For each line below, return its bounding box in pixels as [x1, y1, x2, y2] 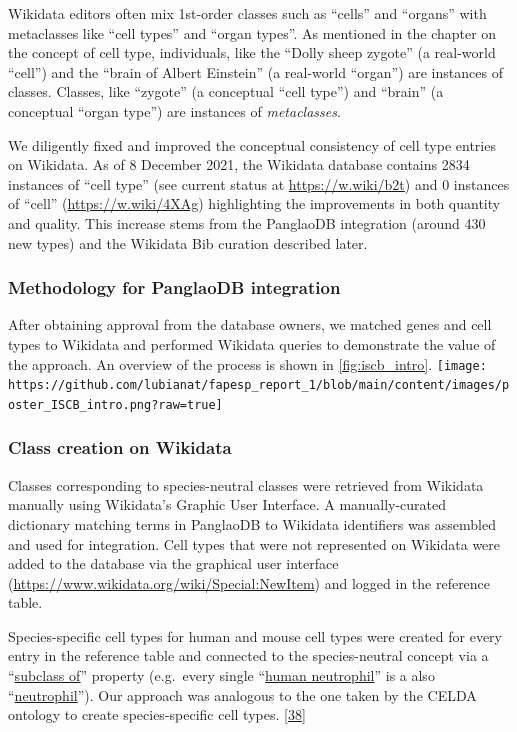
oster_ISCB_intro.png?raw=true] [8, 397, 223, 412]
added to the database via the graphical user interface [8, 553, 339, 574]
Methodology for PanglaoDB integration [8, 275, 341, 300]
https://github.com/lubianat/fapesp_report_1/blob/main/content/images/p [8, 378, 510, 393]
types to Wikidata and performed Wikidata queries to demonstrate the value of [8, 333, 496, 354]
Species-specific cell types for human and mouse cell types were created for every [8, 625, 503, 646]
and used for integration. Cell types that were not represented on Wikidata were [8, 533, 501, 554]
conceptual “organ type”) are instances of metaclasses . [8, 100, 341, 121]
